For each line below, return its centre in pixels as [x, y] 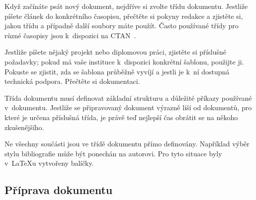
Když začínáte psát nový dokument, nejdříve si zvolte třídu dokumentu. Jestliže [126, 6]
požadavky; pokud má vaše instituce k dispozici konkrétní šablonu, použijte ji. [124, 61]
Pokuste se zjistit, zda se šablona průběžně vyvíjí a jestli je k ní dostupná [117, 71]
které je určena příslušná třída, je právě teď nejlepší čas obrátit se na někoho [121, 117]
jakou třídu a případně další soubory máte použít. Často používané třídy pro [122, 26]
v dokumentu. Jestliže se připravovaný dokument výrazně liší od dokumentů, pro [128, 107]
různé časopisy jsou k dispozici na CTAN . [70, 35]
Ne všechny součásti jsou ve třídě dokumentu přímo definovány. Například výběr [127, 144]
